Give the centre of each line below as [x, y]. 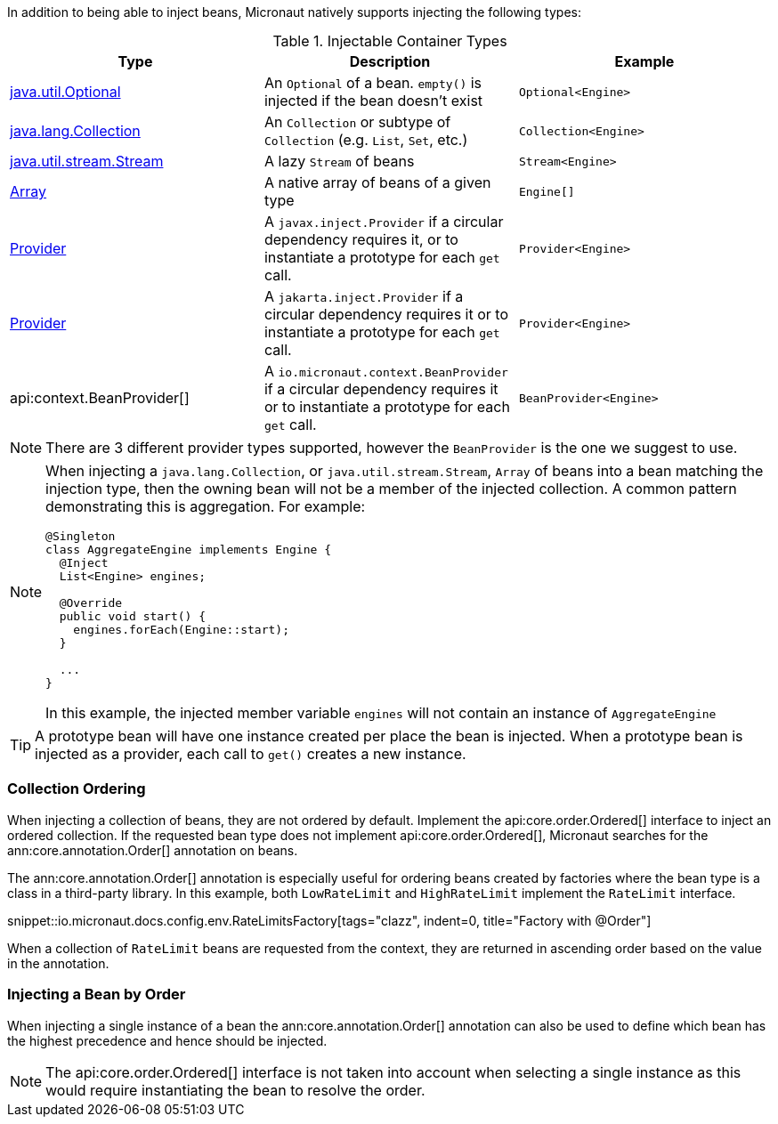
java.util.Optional [65, 92]
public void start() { [133, 616]
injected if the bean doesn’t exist [373, 101]
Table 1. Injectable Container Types [390, 41]
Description [390, 61]
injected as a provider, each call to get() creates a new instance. [251, 754]
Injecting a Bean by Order [97, 995]
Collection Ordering [77, 789]
